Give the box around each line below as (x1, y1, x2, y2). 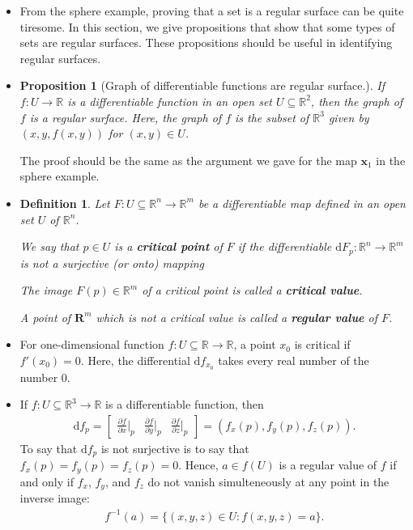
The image (19, 282, 73, 299)
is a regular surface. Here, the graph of (29, 108, 222, 125)
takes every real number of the (218, 351, 369, 368)
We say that (19, 238, 79, 255)
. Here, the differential (80, 351, 190, 368)
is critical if (294, 336, 351, 353)
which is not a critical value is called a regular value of (96, 308, 377, 325)
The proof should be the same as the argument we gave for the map (19, 151, 357, 168)
